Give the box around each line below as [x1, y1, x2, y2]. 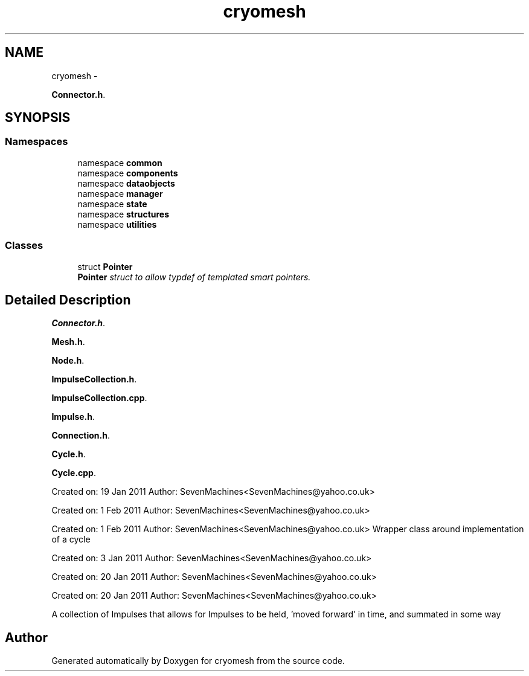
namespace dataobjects [77, 178, 175, 188]
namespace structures [77, 208, 170, 219]
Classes [5, 239, 43, 252]
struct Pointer [77, 261, 133, 272]
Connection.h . [51, 430, 111, 441]
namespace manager [77, 188, 163, 199]
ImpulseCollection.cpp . [51, 393, 147, 404]
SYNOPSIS [5, 110, 71, 126]
